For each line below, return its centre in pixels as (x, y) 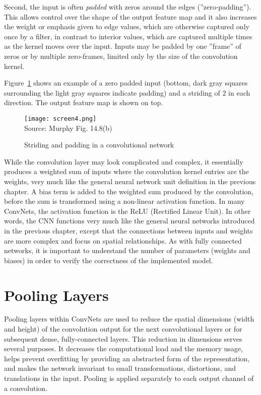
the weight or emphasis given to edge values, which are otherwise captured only (127, 26)
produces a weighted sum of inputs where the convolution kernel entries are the (126, 171)
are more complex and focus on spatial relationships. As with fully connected (123, 240)
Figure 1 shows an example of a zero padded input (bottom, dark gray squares (126, 83)
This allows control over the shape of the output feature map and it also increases (130, 16)
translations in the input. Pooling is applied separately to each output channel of (129, 378)
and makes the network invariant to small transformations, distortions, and (120, 368)
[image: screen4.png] (60, 118)
